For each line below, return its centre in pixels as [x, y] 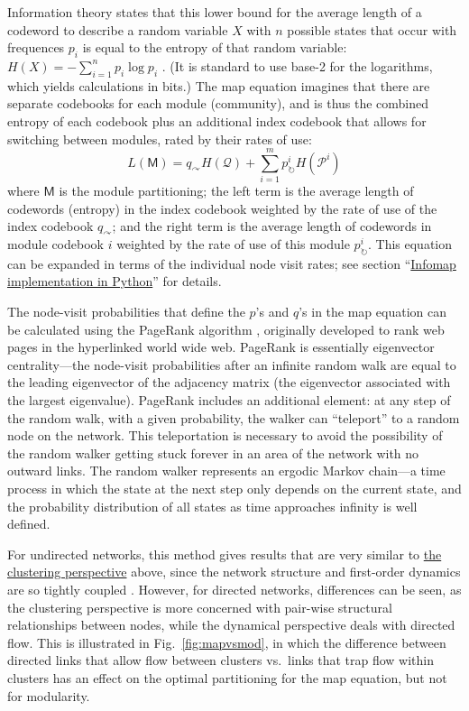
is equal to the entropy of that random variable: [215, 47]
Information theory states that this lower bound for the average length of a [215, 12]
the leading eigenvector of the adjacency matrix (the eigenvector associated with [229, 382]
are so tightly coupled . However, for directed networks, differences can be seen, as [234, 589]
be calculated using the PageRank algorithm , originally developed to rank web [226, 329]
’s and [272, 312]
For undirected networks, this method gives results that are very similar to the [225, 554]
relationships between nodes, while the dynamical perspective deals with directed [231, 625]
